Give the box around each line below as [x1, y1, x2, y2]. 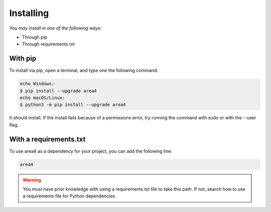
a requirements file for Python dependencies [23, 193, 115, 199]
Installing [9, 8, 49, 19]
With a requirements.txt [9, 135, 86, 143]
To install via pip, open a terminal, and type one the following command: [9, 68, 158, 74]
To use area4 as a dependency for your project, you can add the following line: [9, 148, 173, 154]
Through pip [22, 34, 48, 40]
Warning [23, 177, 41, 183]
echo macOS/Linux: [20, 95, 65, 100]
